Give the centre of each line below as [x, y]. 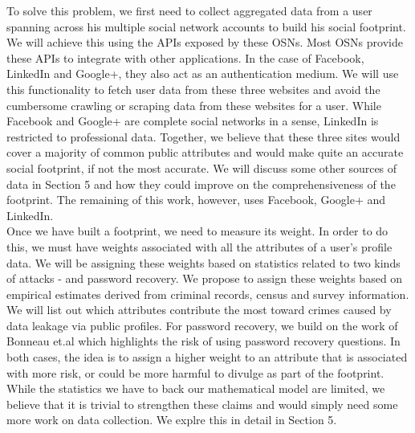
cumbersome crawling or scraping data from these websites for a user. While [194, 105]
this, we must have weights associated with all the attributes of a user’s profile [199, 246]
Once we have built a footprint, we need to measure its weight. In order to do [197, 231]
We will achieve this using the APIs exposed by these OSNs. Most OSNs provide [205, 42]
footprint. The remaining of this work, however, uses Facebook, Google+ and [196, 200]
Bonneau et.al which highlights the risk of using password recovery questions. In [203, 341]
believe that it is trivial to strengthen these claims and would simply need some [202, 404]
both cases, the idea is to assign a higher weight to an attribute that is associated [207, 357]
